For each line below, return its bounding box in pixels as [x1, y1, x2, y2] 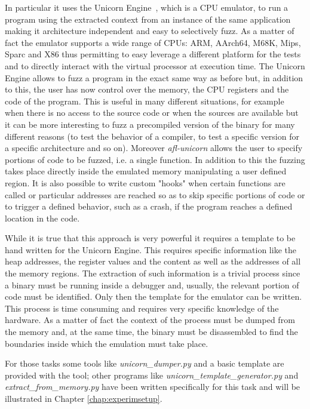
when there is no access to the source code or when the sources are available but [5, 106, 299, 119]
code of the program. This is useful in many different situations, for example [5, 94, 284, 107]
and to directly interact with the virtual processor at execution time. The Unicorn [5, 59, 305, 72]
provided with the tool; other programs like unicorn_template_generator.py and [5, 368, 299, 381]
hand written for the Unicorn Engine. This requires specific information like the [5, 243, 296, 256]
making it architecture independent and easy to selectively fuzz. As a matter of [5, 24, 294, 37]
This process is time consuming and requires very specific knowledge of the [5, 302, 279, 314]
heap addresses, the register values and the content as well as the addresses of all [5, 255, 301, 267]
